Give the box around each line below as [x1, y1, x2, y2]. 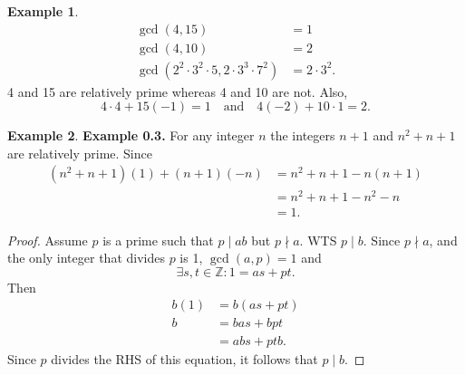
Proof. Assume [7, 230, 88, 249]
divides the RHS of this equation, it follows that [51, 349, 318, 368]
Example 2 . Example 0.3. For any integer [7, 126, 255, 145]
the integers [270, 126, 335, 145]
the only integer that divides [7, 248, 165, 267]
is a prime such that [102, 230, 214, 249]
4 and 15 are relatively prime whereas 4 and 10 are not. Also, [7, 82, 348, 101]
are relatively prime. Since [7, 143, 152, 162]
